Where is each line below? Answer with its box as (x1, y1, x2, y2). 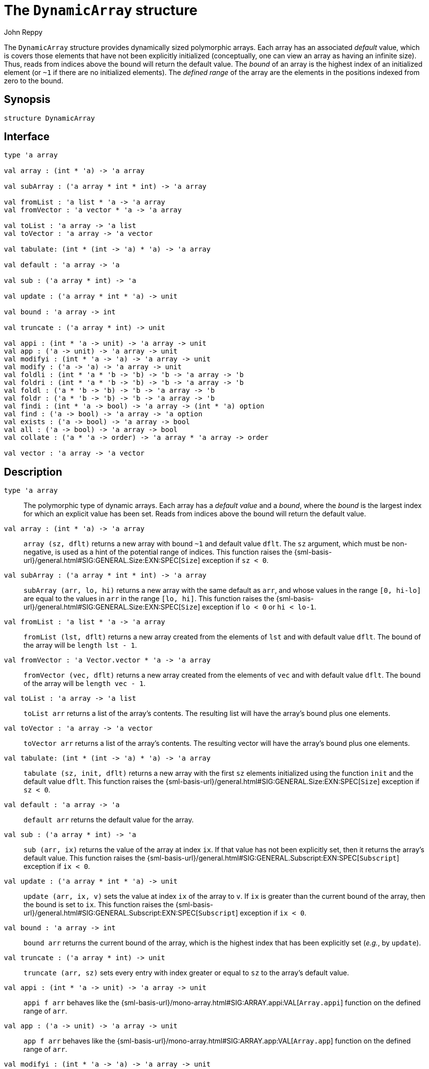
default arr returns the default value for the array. (24, 815, 194, 824)
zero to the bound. (4, 76, 63, 85)
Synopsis (4, 93, 50, 106)
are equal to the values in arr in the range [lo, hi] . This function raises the (24, 594, 275, 603)
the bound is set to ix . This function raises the (24, 900, 174, 909)
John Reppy (4, 27, 43, 36)
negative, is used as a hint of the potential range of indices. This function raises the (24, 548, 293, 557)
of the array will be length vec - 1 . (24, 679, 146, 688)
